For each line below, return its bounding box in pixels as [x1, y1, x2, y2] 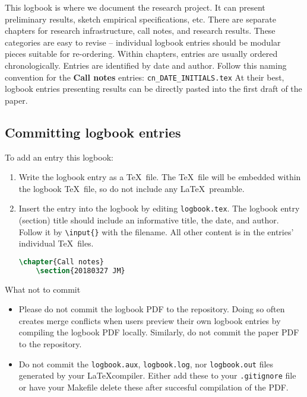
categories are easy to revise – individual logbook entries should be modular [5, 36, 281, 48]
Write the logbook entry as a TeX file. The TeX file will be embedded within [18, 171, 301, 183]
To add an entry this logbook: [5, 151, 113, 163]
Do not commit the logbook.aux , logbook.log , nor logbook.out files [18, 357, 274, 370]
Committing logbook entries [5, 123, 181, 141]
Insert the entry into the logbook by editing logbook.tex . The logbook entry [18, 202, 300, 214]
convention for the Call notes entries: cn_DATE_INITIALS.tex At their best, [5, 71, 284, 83]
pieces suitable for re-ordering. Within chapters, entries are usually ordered [5, 47, 278, 60]
